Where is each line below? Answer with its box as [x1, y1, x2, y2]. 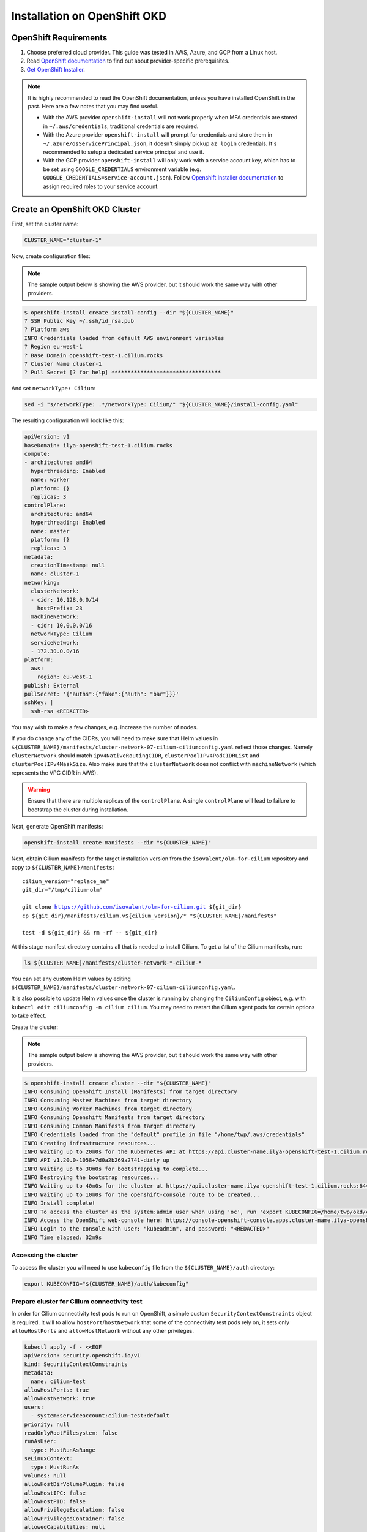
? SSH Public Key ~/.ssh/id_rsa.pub [24, 317, 135, 324]
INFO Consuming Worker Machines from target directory [24, 1105, 192, 1112]
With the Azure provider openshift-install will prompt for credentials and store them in [43, 131, 272, 138]
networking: [24, 579, 61, 586]
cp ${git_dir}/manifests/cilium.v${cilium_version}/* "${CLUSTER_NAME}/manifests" [22, 912, 277, 919]
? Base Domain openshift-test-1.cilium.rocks [24, 352, 163, 358]
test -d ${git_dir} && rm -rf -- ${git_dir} [22, 929, 158, 936]
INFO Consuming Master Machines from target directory [24, 1097, 192, 1104]
